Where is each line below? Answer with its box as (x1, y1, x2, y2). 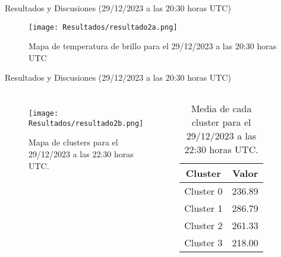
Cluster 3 (184, 236, 223, 250)
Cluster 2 (184, 218, 223, 233)
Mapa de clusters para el (29, 136, 118, 148)
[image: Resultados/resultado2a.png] (29, 23, 178, 31)
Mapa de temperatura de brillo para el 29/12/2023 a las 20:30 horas (29, 40, 277, 52)
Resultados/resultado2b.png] (29, 119, 144, 128)
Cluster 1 (184, 201, 223, 215)
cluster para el (191, 115, 251, 129)
